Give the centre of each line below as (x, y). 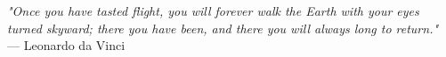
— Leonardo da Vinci (66, 45)
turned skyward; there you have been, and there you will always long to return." (223, 28)
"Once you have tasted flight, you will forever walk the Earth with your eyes (213, 11)
